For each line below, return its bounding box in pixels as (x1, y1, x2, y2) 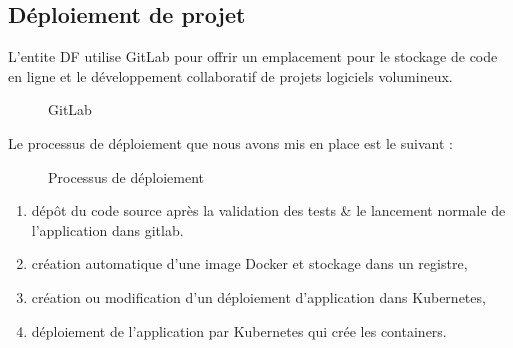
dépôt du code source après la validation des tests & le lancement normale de (31, 200, 506, 221)
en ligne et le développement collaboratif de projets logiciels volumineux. (8, 65, 453, 86)
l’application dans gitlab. (31, 219, 184, 240)
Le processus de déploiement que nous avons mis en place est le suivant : (8, 132, 453, 153)
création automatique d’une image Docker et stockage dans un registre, (31, 253, 468, 274)
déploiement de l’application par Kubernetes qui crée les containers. (31, 320, 447, 341)
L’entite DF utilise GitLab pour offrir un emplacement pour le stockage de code (8, 46, 498, 67)
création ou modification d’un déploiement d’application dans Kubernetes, (31, 286, 486, 307)
